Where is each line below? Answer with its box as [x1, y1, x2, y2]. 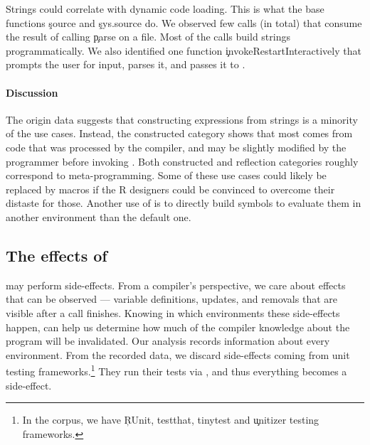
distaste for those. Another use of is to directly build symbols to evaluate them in [6, 195, 361, 210]
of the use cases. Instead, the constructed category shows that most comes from [6, 126, 353, 141]
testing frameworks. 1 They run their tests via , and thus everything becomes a [6, 362, 347, 378]
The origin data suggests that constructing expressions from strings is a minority [6, 112, 358, 127]
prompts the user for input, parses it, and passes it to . [6, 57, 245, 72]
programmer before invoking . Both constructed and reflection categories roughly [6, 154, 359, 168]
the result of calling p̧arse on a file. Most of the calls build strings [6, 29, 290, 44]
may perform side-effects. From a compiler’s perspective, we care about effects [6, 277, 346, 292]
